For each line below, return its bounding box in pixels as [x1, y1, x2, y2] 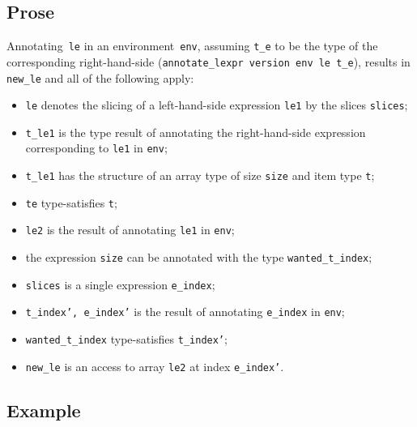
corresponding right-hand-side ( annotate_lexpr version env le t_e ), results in [6, 53, 411, 70]
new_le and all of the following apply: [6, 69, 194, 86]
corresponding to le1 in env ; [25, 139, 168, 156]
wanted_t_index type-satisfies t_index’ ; [25, 331, 228, 348]
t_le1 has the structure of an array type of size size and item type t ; [25, 167, 375, 184]
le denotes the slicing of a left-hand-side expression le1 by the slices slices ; [25, 96, 408, 113]
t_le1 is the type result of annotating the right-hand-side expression [25, 123, 366, 140]
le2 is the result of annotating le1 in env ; [25, 221, 235, 238]
